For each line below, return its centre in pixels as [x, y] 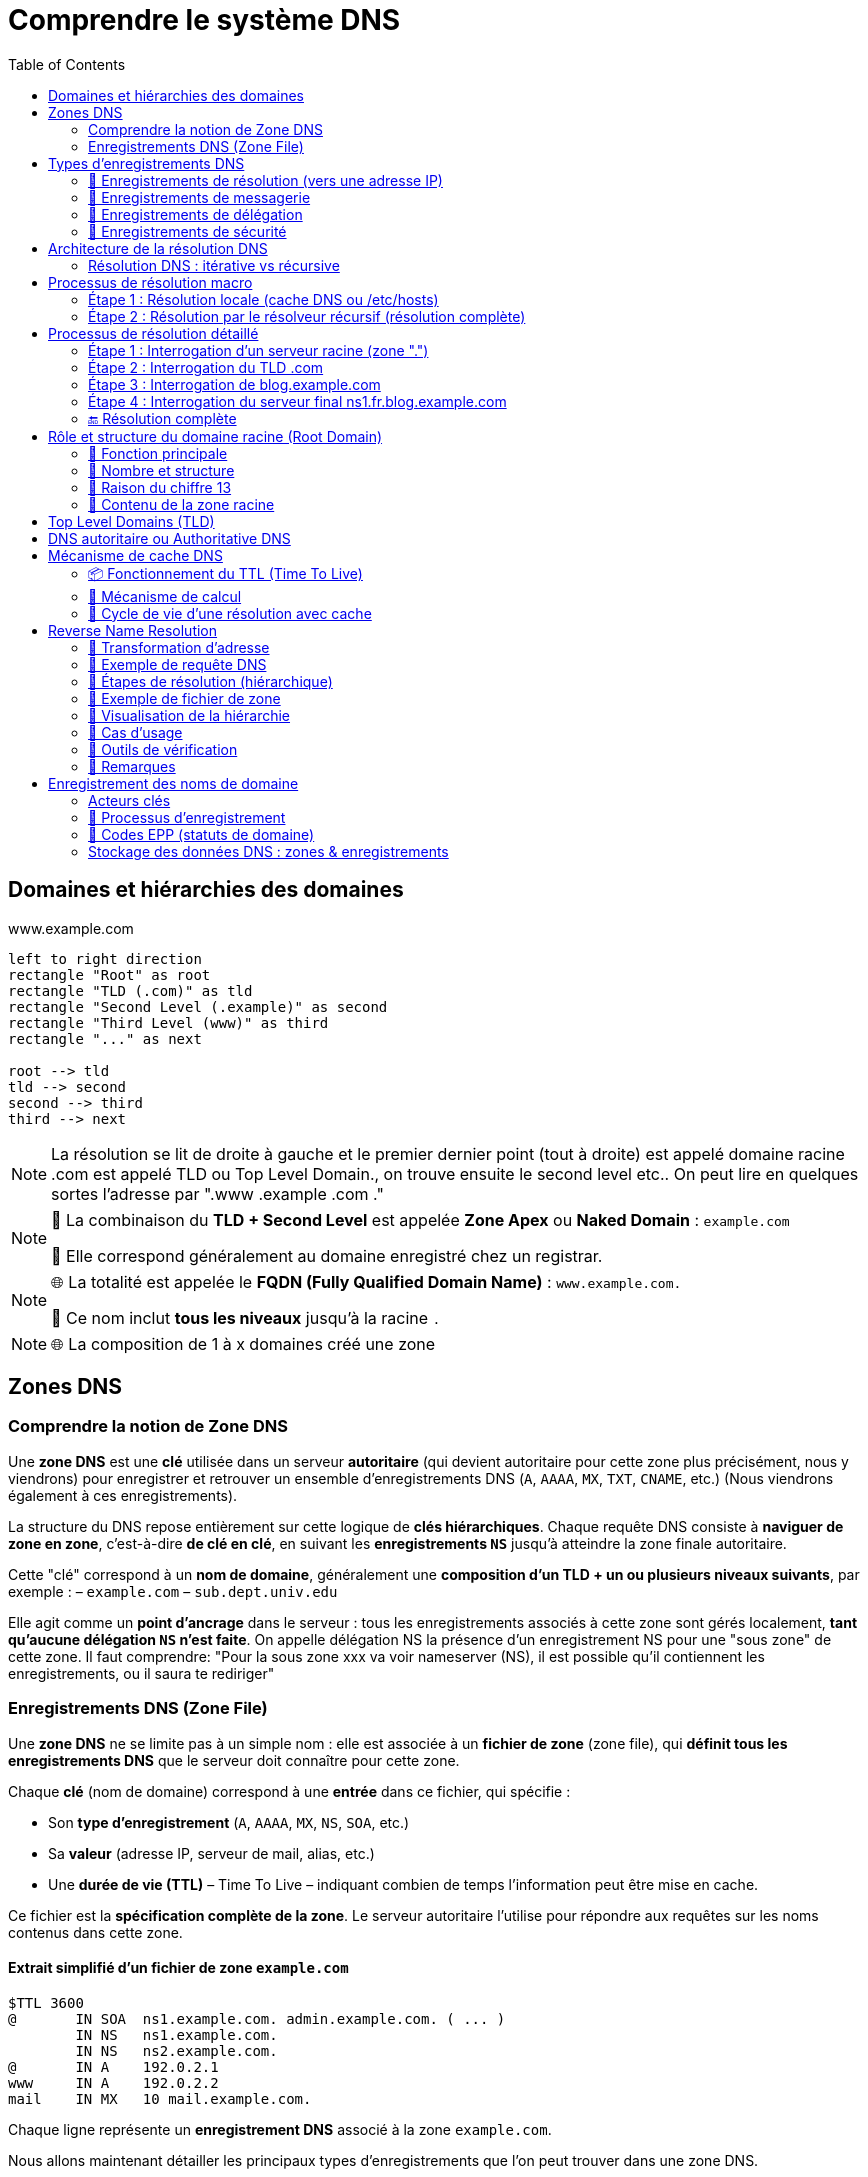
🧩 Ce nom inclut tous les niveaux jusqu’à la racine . [246, 1317]
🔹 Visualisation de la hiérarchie [189, 715]
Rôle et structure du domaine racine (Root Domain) [215, 436]
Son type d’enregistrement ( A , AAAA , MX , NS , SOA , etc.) [229, 1822]
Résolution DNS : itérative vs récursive [214, 265]
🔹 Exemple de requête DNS [177, 664]
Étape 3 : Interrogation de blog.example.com [234, 384]
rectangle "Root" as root [109, 974]
